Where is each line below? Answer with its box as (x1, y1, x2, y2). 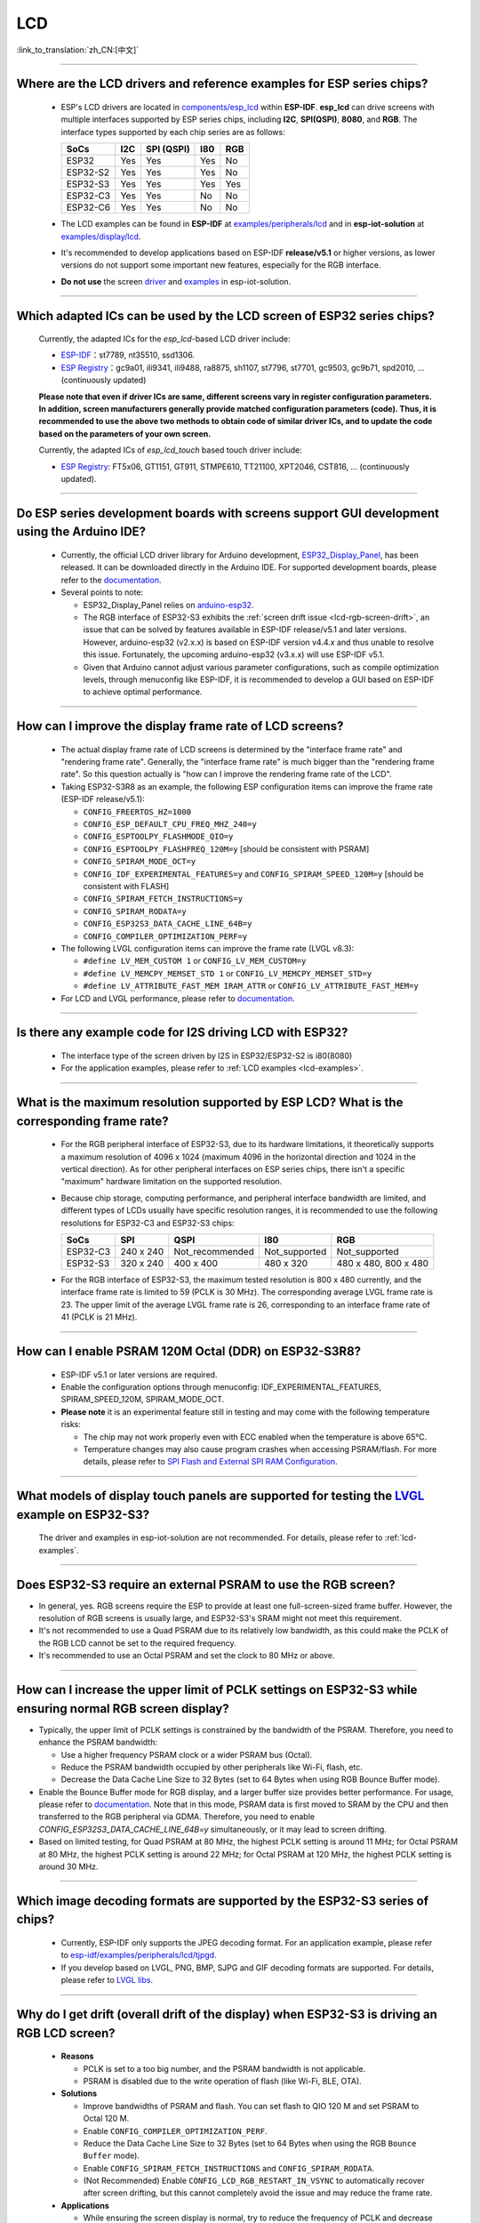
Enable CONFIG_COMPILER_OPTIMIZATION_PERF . (83, 2125, 268, 2136)
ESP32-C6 (66, 201, 111, 213)
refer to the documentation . (60, 574, 162, 585)
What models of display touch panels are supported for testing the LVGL (16, 1489, 425, 1504)
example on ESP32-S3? (16, 1507, 150, 1522)
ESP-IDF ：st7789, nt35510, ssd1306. (60, 349, 196, 360)
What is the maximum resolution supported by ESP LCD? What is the (16, 1095, 404, 1111)
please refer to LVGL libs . (60, 1975, 153, 1986)
